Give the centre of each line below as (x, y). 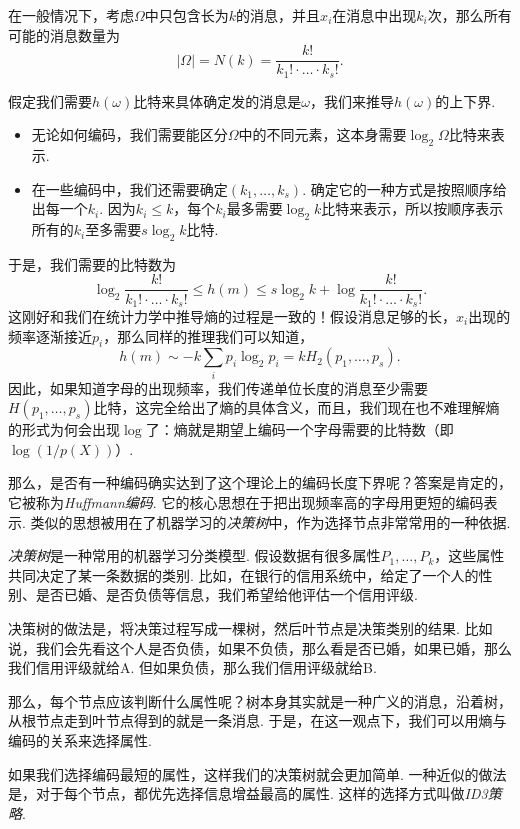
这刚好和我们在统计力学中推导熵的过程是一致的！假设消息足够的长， (232, 315)
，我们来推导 (351, 100)
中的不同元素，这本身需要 (322, 134)
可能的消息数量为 (64, 34)
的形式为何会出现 (64, 429)
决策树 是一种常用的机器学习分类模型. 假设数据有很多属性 (194, 555)
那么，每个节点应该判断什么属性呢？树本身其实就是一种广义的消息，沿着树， (260, 700)
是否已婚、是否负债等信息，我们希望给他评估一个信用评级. (226, 594)
